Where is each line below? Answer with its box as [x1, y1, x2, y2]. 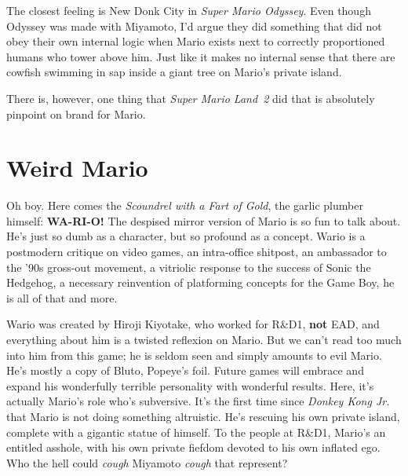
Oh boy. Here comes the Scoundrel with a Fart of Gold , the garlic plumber [6, 197, 363, 214]
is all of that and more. [6, 289, 118, 306]
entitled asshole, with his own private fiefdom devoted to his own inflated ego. [6, 439, 381, 456]
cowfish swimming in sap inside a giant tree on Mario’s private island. [6, 64, 342, 80]
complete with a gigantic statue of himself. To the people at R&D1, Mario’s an [6, 423, 386, 440]
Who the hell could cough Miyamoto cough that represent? [6, 454, 288, 471]
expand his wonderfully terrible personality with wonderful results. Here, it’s [6, 377, 374, 394]
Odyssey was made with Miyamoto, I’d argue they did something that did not [6, 17, 382, 34]
